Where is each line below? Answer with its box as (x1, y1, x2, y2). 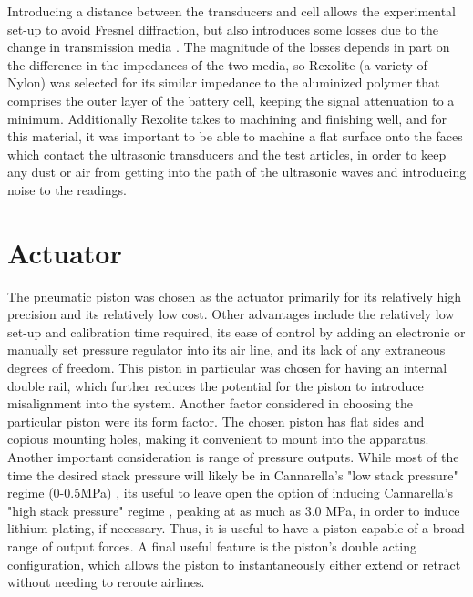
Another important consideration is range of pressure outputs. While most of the (7, 448, 459, 466)
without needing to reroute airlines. (7, 572, 205, 592)
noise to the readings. (7, 180, 127, 199)
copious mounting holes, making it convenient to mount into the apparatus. (7, 429, 429, 448)
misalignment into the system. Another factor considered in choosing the (7, 394, 413, 413)
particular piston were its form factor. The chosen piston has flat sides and (7, 411, 425, 430)
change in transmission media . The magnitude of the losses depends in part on (7, 37, 450, 57)
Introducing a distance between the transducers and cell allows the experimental (7, 2, 456, 20)
